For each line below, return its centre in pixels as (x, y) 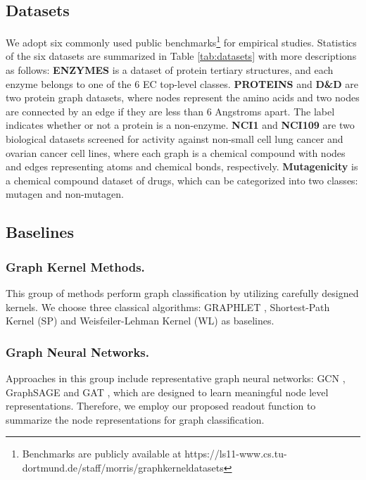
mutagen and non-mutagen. (65, 194)
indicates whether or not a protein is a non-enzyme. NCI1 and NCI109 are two (180, 125)
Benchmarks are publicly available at (102, 454)
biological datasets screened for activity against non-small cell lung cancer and (175, 139)
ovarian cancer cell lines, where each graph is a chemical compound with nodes (176, 152)
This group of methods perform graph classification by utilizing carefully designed (182, 292)
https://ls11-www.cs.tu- (236, 454)
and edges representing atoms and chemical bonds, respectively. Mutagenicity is (182, 166)
